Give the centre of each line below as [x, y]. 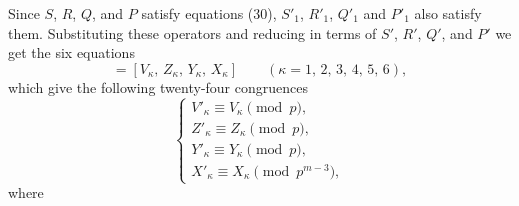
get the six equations [71, 52]
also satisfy [448, 13]
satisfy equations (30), [209, 13]
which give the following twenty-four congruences [158, 86]
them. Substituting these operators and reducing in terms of [192, 32]
